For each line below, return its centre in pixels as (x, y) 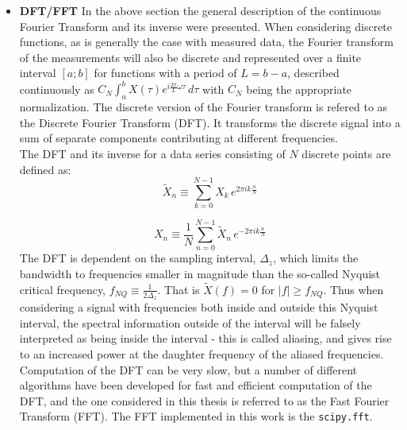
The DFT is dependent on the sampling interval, (138, 258)
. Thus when (353, 289)
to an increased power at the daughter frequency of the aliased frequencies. (202, 353)
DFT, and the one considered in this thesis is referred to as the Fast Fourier (204, 400)
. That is (179, 289)
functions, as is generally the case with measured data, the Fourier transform (206, 42)
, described (313, 73)
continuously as (57, 89)
